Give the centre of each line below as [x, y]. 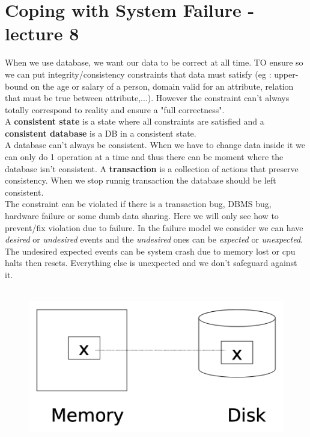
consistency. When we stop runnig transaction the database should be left [141, 180]
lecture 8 [42, 33]
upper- [286, 74]
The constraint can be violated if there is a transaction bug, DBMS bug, [138, 204]
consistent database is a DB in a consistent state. [101, 133]
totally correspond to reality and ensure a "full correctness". [115, 109]
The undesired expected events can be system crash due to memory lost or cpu [150, 251]
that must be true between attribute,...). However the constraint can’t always [147, 98]
